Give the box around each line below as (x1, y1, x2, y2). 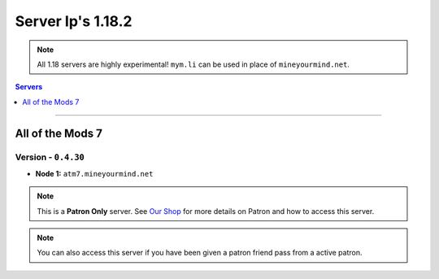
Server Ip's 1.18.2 (15, 12, 133, 30)
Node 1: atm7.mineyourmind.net (35, 168, 154, 178)
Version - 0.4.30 (15, 151, 85, 163)
